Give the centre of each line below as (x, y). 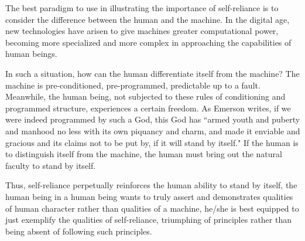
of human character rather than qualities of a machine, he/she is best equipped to (152, 208)
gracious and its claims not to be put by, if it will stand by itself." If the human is (152, 142)
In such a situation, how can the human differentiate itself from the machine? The (152, 73)
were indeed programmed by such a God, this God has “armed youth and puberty (153, 119)
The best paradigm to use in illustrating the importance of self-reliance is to (142, 8)
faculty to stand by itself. (51, 165)
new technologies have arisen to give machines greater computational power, (142, 31)
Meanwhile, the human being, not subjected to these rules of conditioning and (145, 96)
